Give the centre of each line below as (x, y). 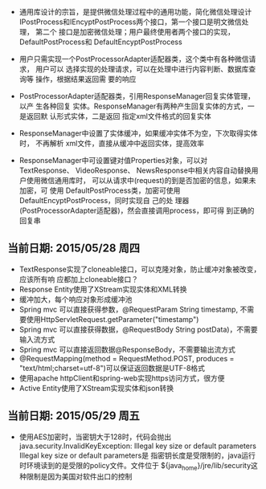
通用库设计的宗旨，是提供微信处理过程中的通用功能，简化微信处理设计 (135, 12)
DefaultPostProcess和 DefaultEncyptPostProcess (100, 42)
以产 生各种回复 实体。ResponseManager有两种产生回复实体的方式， (133, 106)
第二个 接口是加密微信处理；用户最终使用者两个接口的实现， (135, 32)
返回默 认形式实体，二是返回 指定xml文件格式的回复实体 (119, 116)
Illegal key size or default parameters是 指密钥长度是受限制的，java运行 (137, 455)
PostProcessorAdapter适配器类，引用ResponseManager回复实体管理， (137, 96)
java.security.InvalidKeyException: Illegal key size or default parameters (137, 446)
